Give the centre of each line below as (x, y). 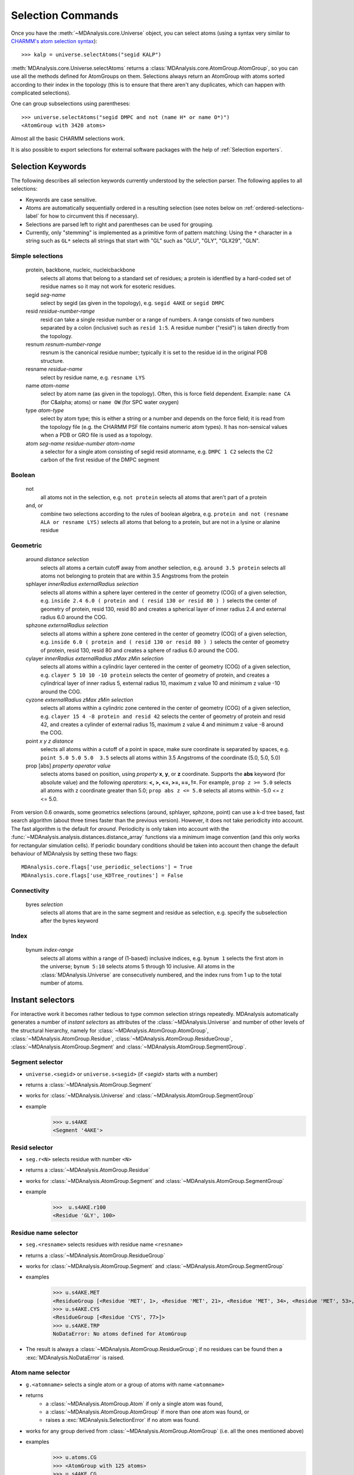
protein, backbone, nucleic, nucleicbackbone (81, 270)
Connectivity (30, 890)
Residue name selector (45, 1233)
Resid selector (32, 1148)
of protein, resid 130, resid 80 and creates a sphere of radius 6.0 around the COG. (140, 650)
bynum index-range (50, 950)
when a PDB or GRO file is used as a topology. (96, 435)
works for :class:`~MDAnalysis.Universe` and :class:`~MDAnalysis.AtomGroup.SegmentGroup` (140, 1096)
